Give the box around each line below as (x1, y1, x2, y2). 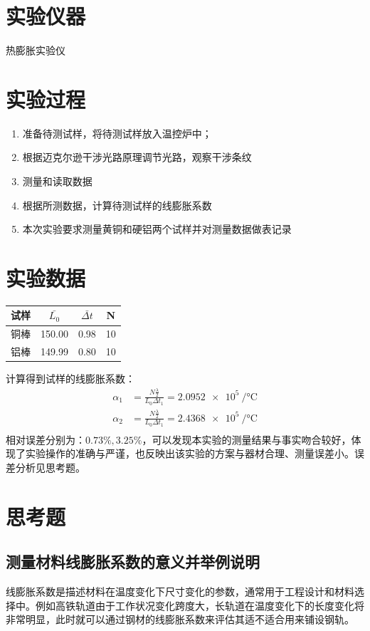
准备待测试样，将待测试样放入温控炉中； (22, 125, 212, 140)
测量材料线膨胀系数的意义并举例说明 (6, 551, 260, 573)
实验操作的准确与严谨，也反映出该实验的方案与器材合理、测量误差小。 (25, 446, 354, 461)
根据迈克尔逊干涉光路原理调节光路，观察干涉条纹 (22, 150, 252, 165)
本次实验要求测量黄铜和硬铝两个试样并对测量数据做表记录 (22, 221, 292, 236)
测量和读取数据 (22, 174, 92, 189)
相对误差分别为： (6, 432, 85, 447)
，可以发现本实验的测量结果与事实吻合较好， (142, 432, 351, 447)
